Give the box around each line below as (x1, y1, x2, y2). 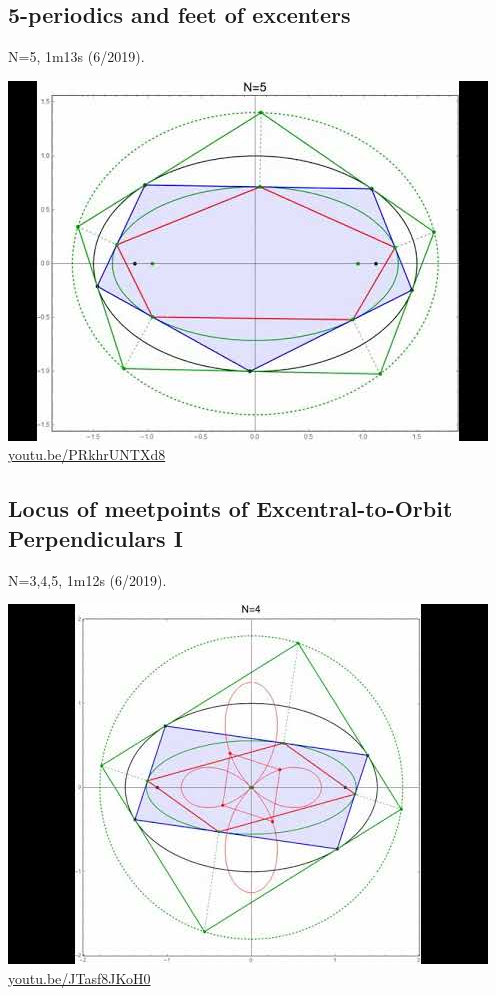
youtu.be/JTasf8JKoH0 (8, 967, 151, 988)
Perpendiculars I (8, 522, 183, 553)
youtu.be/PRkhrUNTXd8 (8, 444, 166, 465)
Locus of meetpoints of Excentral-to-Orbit (8, 493, 453, 524)
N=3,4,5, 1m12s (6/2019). (8, 569, 167, 590)
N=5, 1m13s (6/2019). (8, 46, 145, 67)
